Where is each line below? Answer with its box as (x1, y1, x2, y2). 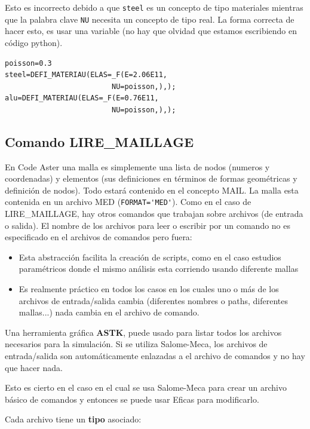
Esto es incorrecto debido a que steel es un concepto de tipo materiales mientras (5, 1, 303, 13)
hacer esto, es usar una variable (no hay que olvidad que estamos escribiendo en (5, 24, 297, 37)
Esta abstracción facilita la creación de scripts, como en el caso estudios (19, 250, 281, 263)
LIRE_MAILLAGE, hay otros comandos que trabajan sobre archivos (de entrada (5, 207, 303, 220)
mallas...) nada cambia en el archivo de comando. (19, 306, 199, 318)
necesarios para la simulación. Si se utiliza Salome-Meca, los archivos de (5, 338, 268, 350)
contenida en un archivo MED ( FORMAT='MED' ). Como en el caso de (5, 195, 251, 208)
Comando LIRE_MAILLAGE (5, 132, 194, 151)
